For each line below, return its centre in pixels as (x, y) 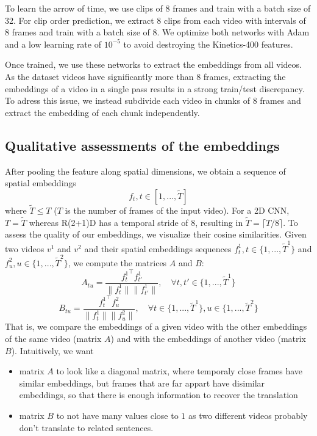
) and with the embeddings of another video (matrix (208, 338)
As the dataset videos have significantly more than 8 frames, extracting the (145, 76)
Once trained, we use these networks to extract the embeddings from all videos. (153, 64)
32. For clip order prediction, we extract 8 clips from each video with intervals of (155, 20)
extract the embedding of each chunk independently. (102, 112)
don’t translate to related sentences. (86, 427)
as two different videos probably (248, 415)
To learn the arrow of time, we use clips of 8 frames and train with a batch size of (158, 8)
